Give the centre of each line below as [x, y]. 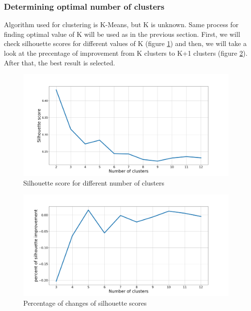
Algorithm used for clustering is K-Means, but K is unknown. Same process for [121, 24]
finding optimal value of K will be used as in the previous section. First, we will [122, 34]
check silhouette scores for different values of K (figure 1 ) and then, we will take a [125, 43]
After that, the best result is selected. [60, 62]
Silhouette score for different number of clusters [94, 182]
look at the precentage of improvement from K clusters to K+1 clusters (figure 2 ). [126, 53]
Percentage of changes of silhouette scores [85, 303]
